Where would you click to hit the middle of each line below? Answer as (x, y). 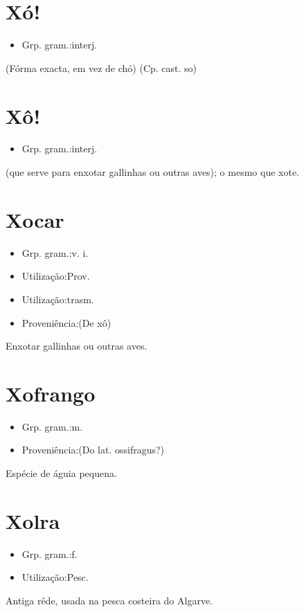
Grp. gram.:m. (52, 426)
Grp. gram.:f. (50, 553)
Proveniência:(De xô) (66, 322)
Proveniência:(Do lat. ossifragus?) (93, 450)
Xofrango (51, 393)
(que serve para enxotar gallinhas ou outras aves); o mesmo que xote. (153, 172)
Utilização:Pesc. (55, 577)
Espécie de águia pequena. (61, 473)
